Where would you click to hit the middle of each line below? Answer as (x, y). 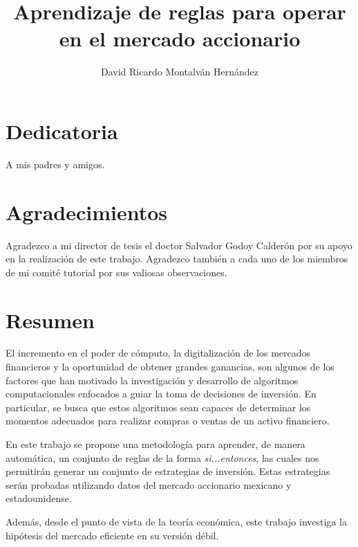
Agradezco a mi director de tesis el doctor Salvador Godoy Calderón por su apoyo (179, 245)
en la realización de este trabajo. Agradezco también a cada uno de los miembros (177, 259)
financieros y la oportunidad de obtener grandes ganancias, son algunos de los (170, 367)
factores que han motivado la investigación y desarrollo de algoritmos (152, 380)
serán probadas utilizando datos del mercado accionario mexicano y (149, 484)
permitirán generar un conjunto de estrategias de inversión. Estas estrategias (168, 471)
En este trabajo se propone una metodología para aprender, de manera (156, 444)
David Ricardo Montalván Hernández (180, 72)
